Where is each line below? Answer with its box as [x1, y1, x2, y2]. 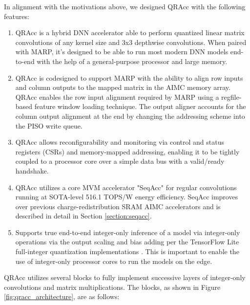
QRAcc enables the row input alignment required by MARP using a [15, 91, 219, 102]
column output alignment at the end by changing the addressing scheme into [15, 110, 245, 121]
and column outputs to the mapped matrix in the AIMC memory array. [15, 82, 230, 92]
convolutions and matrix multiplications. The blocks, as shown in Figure [4, 282, 221, 292]
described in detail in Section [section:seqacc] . [15, 211, 152, 221]
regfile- [221, 91, 242, 102]
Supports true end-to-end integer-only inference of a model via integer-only [15, 227, 240, 237]
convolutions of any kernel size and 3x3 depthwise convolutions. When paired [15, 37, 247, 47]
